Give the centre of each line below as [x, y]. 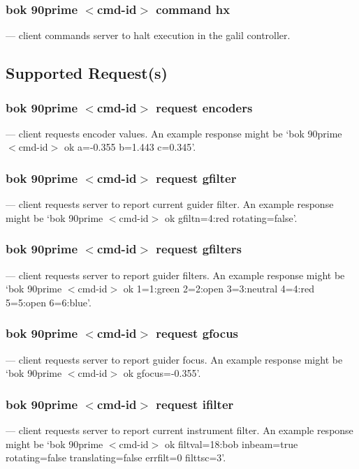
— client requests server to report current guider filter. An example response [170, 204]
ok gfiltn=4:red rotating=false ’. [231, 217]
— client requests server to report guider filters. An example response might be [175, 275]
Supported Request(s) [87, 73]
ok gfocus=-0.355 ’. [162, 373]
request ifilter [195, 404]
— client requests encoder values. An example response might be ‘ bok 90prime [174, 133]
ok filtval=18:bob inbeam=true [231, 444]
